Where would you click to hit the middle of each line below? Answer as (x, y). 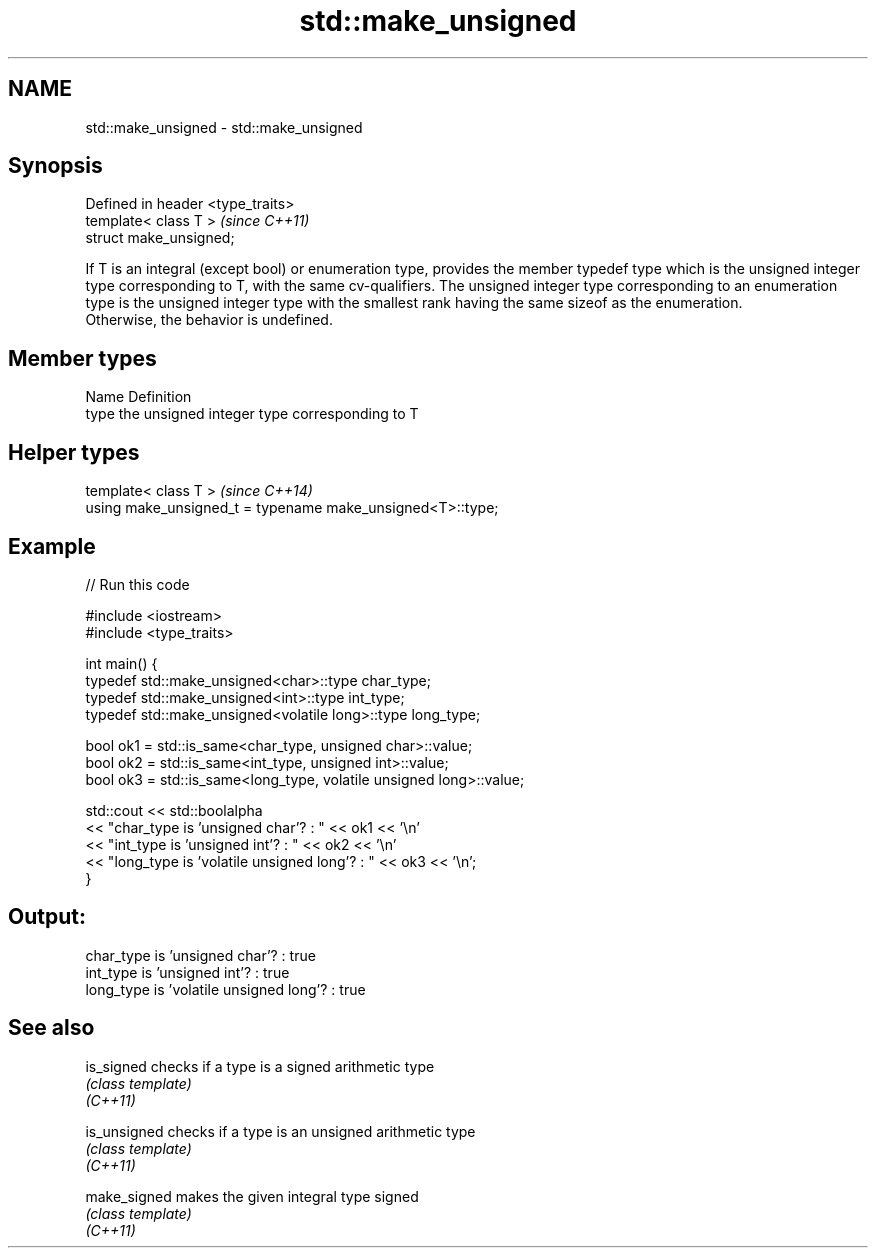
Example (52, 546)
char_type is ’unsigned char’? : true (200, 955)
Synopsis (55, 166)
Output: (47, 917)
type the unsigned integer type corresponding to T (252, 414)
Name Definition (138, 397)
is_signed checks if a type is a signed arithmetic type (260, 1066)
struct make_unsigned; (160, 238)
